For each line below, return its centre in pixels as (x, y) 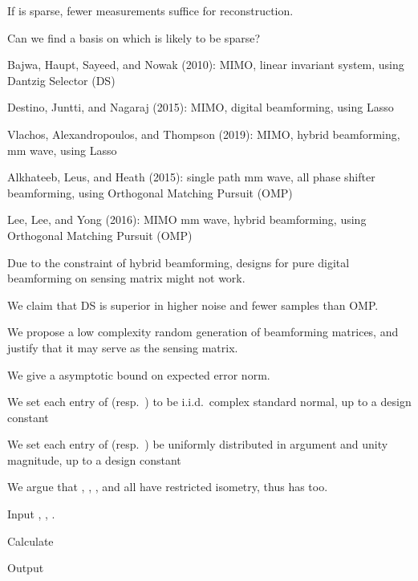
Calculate (30, 540)
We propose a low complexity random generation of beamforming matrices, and (203, 332)
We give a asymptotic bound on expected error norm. (139, 374)
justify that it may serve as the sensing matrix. (123, 347)
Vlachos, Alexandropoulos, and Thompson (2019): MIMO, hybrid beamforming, (204, 134)
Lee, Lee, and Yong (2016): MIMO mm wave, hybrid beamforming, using (187, 219)
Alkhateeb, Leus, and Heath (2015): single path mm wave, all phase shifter (191, 177)
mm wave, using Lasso (62, 150)
